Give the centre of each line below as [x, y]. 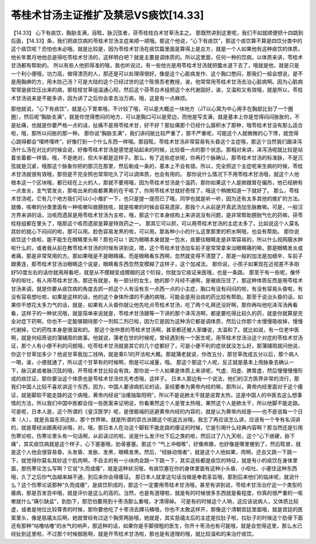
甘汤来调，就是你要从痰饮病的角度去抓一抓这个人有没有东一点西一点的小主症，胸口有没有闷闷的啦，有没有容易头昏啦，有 [157, 289]
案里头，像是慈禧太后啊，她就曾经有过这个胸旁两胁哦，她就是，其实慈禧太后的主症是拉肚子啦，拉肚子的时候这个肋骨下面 [157, 518]
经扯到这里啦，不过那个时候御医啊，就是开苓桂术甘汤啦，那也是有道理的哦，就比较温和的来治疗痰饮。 [134, 534]
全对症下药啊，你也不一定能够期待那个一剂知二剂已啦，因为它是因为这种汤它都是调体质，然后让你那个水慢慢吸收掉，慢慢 [157, 321]
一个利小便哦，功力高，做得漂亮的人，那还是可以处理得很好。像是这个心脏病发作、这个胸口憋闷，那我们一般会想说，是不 [157, 74]
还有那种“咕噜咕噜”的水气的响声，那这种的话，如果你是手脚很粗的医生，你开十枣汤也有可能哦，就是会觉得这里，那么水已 [157, 525]
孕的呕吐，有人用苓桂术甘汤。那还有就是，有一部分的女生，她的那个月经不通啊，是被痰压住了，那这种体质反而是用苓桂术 [157, 280]
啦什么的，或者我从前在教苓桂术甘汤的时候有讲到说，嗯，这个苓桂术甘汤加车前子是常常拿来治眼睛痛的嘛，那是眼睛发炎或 [157, 248]
